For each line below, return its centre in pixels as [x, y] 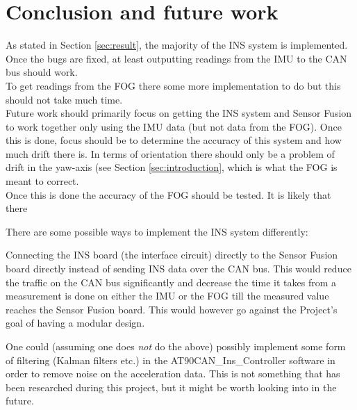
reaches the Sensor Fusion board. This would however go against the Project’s [172, 309]
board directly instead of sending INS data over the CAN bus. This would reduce [178, 269]
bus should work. [42, 72]
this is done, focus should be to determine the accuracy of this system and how [174, 140]
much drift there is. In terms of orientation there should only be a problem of [170, 153]
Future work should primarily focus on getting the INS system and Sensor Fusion [179, 113]
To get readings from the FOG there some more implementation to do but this [173, 85]
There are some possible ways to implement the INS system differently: [157, 231]
